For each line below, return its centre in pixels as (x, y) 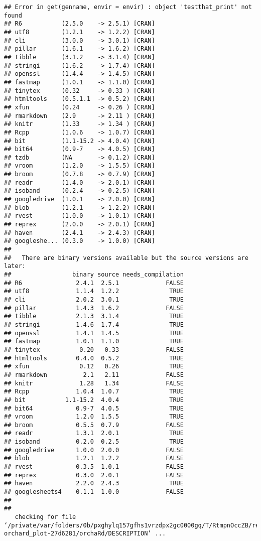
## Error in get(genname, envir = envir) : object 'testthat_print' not (128, 7)
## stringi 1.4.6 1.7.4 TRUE (94, 324)
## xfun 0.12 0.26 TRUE (94, 367)
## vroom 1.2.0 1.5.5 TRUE (94, 417)
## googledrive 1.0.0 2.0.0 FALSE (94, 450)
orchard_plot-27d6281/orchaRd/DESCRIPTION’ (78, 534)
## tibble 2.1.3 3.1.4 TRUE (94, 316)
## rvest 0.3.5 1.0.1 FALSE (94, 467)
